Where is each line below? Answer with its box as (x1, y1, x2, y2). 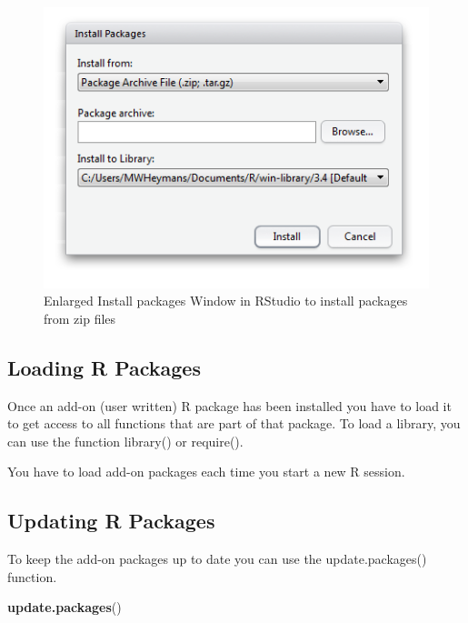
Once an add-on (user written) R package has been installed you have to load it (7, 396, 452, 415)
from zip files (44, 308, 116, 327)
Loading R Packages (7, 353, 201, 381)
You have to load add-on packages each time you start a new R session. (7, 462, 405, 481)
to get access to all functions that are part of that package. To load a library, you (7, 414, 461, 433)
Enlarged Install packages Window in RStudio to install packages (44, 291, 408, 310)
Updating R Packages (7, 507, 215, 535)
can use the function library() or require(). (7, 431, 244, 450)
